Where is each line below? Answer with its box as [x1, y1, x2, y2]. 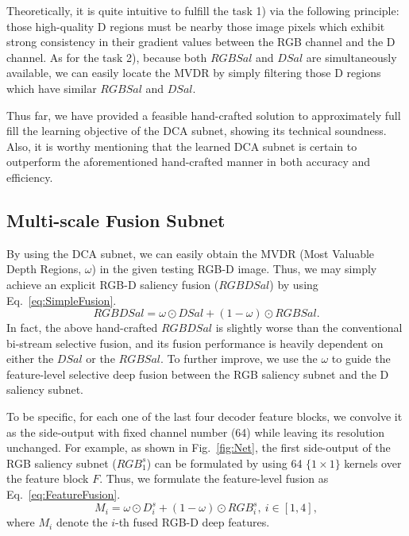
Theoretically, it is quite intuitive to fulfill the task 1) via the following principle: [6, 2, 399, 18]
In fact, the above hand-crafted [6, 319, 158, 336]
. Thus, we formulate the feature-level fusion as [99, 470, 329, 487]
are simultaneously [306, 48, 397, 65]
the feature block [6, 470, 89, 487]
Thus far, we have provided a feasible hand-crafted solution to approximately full [6, 106, 401, 123]
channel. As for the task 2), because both [6, 48, 207, 65]
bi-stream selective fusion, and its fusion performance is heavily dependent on [6, 334, 384, 351]
